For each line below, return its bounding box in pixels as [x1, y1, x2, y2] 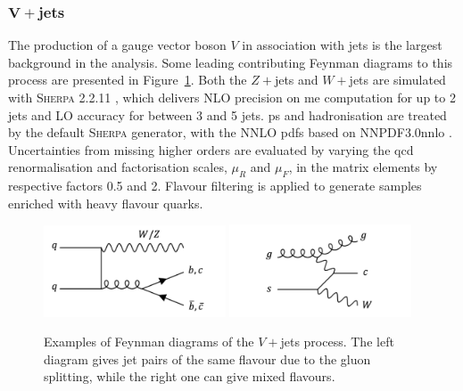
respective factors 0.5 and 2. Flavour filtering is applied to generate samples [8, 176, 422, 195]
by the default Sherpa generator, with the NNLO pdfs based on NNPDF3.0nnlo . [8, 123, 452, 142]
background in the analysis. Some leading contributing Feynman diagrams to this [8, 53, 453, 71]
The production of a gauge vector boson [8, 36, 227, 54]
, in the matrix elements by [288, 158, 438, 176]
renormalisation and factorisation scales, [8, 158, 227, 176]
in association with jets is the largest [242, 36, 442, 54]
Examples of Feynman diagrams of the [44, 332, 254, 351]
